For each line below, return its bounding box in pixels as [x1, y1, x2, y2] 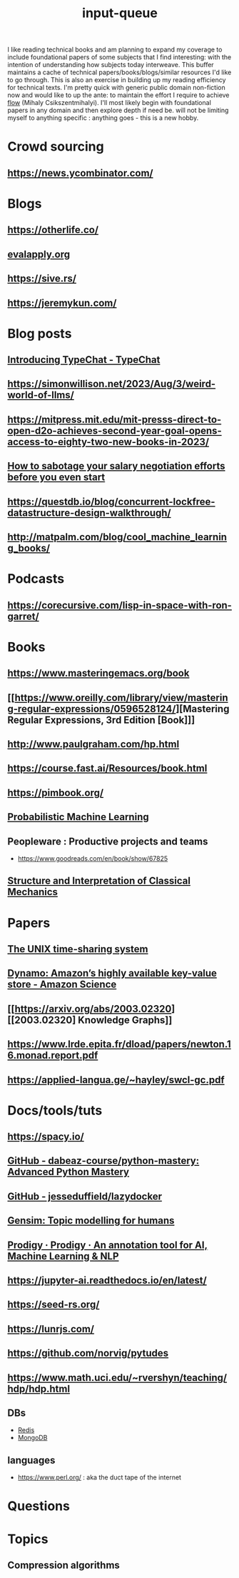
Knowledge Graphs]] [78, 1014, 173, 1026]
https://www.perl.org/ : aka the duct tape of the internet [17, 1473, 182, 1482]
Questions [7, 1498, 70, 1514]
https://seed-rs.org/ [7, 1299, 100, 1311]
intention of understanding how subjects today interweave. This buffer [7, 61, 214, 69]
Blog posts [7, 325, 72, 341]
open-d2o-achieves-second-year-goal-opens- [7, 424, 223, 436]
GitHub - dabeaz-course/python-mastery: [7, 1155, 200, 1167]
